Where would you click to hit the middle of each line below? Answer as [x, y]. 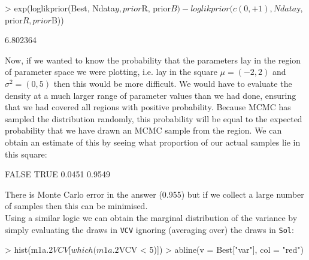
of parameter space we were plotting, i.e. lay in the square [111, 72]
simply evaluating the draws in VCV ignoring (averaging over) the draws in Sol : [149, 229]
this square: [26, 154]
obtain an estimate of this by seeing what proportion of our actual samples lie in [153, 142]
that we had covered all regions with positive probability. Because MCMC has [148, 107]
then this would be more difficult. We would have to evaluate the [173, 83]
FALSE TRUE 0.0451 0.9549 [57, 174]
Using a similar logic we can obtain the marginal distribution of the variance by [151, 217]
